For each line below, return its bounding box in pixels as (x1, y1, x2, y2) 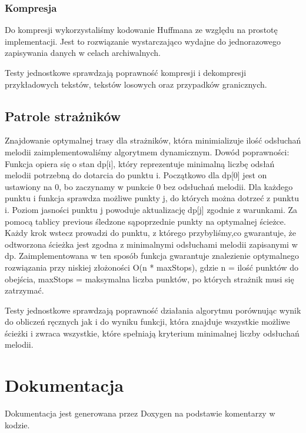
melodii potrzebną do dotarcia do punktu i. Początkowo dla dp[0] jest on (5, 169, 267, 181)
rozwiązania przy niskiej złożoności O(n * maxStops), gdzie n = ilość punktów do (5, 261, 298, 273)
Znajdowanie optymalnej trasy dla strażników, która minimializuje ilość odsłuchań (5, 134, 301, 146)
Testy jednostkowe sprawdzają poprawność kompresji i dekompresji (5, 66, 247, 78)
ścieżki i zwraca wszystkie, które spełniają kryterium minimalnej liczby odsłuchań (5, 327, 300, 339)
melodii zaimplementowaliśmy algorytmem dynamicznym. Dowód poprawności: (5, 145, 290, 158)
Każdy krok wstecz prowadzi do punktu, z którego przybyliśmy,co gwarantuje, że (5, 227, 297, 239)
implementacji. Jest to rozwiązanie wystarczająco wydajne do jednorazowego (5, 35, 281, 47)
